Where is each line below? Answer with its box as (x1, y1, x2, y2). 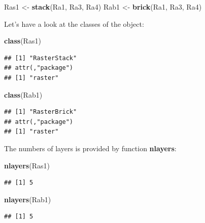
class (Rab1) (4, 89, 43, 100)
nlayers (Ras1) (4, 160, 50, 170)
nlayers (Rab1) (4, 194, 51, 204)
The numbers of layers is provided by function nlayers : (4, 143, 177, 153)
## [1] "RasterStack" (4, 54, 77, 62)
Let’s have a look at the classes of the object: (4, 18, 144, 29)
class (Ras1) (4, 35, 41, 46)
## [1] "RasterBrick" (4, 108, 77, 116)
